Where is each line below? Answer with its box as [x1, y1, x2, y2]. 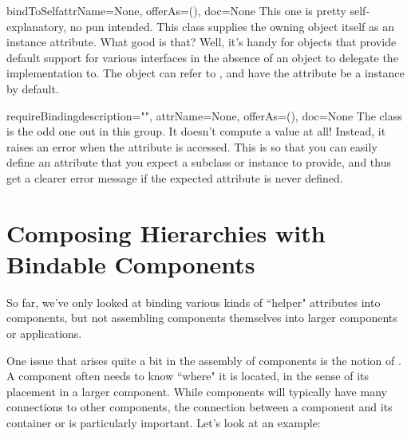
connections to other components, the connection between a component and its [6, 399, 393, 415]
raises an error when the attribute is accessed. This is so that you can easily [6, 138, 377, 155]
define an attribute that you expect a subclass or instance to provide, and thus [6, 154, 391, 171]
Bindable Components [6, 247, 255, 280]
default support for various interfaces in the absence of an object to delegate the [6, 49, 398, 65]
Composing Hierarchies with [6, 216, 326, 249]
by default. [6, 80, 59, 96]
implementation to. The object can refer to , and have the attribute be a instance [6, 65, 405, 81]
